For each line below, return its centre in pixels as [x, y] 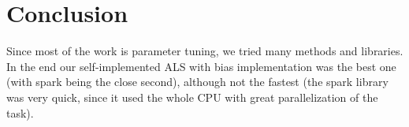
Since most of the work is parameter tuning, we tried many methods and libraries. [205, 51]
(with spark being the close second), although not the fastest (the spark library [197, 82]
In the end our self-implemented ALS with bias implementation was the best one [201, 66]
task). [20, 112]
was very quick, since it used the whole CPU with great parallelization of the [192, 97]
